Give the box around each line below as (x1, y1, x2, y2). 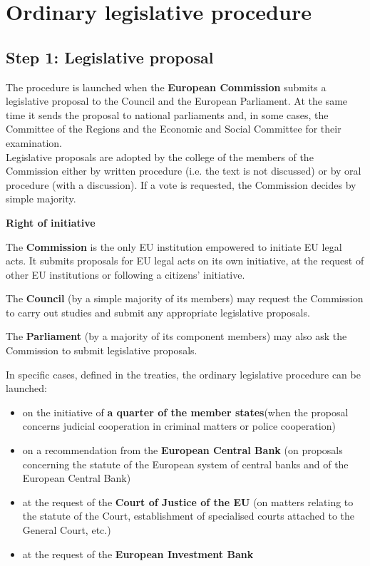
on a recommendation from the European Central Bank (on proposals (22, 443, 343, 458)
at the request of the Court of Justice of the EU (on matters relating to (22, 494, 354, 509)
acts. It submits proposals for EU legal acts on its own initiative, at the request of (6, 253, 364, 268)
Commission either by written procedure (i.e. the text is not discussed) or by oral (6, 163, 361, 178)
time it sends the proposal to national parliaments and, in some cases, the (6, 107, 329, 122)
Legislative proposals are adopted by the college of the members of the (6, 149, 314, 164)
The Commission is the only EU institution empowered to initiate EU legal (6, 239, 342, 254)
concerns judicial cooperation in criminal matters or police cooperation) (22, 418, 336, 433)
